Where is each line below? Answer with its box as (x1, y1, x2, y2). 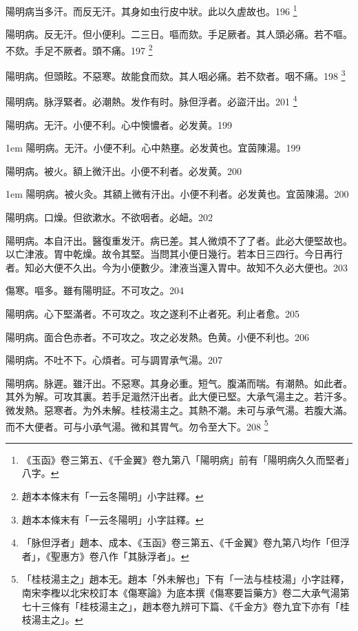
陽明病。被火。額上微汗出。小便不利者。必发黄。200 (6, 163, 242, 178)
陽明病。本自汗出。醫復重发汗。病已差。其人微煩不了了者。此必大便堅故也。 (6, 233, 352, 247)
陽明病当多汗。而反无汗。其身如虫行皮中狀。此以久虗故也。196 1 (6, 2, 297, 18)
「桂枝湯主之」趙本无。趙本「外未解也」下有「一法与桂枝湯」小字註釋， (21, 572, 350, 586)
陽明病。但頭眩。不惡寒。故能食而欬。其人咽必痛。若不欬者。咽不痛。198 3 (6, 67, 346, 83)
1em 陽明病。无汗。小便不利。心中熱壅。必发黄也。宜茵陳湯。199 (6, 141, 301, 155)
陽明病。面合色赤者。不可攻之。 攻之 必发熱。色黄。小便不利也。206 (6, 329, 309, 344)
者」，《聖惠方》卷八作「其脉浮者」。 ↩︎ (21, 548, 189, 563)
